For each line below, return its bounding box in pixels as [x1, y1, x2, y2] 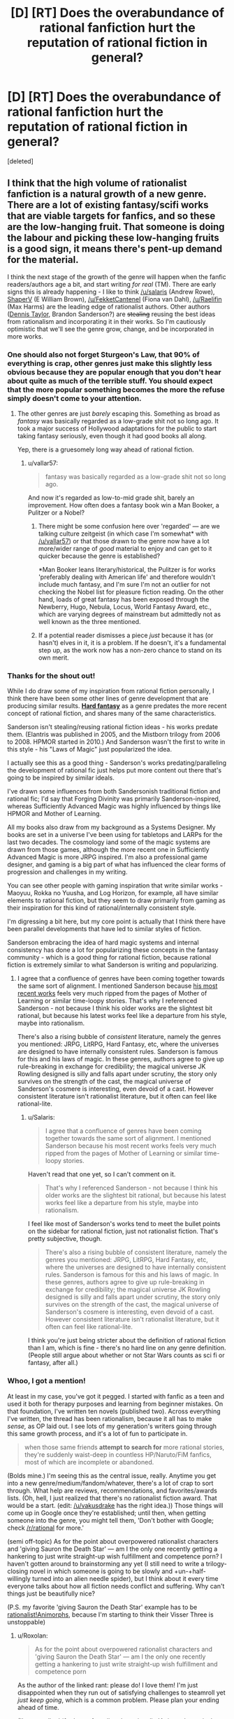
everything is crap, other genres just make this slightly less [7, 358, 212, 368]
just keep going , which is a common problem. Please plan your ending [17, 1695, 220, 1704]
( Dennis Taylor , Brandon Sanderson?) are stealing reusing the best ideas [7, 310, 216, 318]
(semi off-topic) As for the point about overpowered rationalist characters [7, 1537, 219, 1545]
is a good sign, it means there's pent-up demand [7, 243, 223, 255]
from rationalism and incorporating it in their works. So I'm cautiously [7, 317, 206, 325]
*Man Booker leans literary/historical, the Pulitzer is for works [38, 566, 216, 574]
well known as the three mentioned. [38, 618, 141, 626]
